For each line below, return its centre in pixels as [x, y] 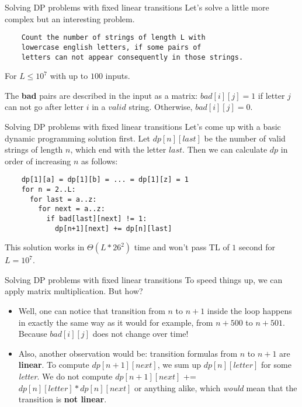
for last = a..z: [63, 199]
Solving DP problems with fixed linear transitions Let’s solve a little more [137, 7]
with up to [69, 76]
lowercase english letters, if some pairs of [111, 47]
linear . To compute [54, 365]
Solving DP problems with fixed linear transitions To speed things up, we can [144, 279]
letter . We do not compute [65, 376]
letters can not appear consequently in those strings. [132, 57]
